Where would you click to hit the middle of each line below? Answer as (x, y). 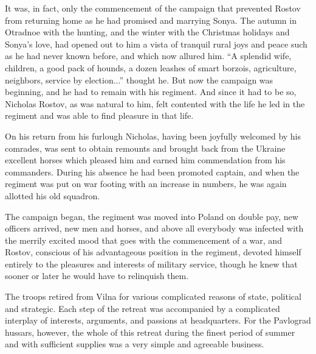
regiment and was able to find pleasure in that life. (99, 115)
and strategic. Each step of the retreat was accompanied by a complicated (143, 308)
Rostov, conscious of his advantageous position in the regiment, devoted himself (153, 252)
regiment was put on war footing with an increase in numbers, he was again (146, 184)
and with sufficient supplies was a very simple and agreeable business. (135, 344)
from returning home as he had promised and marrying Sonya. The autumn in (151, 20)
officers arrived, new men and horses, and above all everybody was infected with (154, 228)
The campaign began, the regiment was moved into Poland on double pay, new (152, 216)
